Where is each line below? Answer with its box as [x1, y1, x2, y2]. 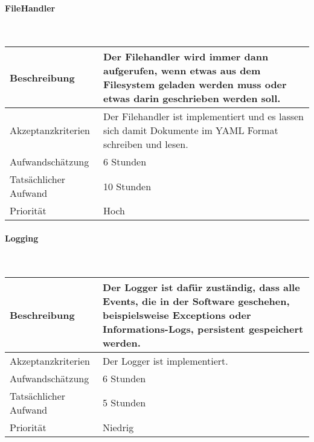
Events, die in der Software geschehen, [103, 293, 290, 308]
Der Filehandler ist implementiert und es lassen [103, 109, 304, 124]
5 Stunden [103, 396, 146, 410]
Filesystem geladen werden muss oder [103, 77, 287, 92]
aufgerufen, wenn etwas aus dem [103, 63, 261, 78]
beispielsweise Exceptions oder [103, 307, 251, 322]
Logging [5, 231, 39, 244]
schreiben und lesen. [103, 137, 188, 152]
